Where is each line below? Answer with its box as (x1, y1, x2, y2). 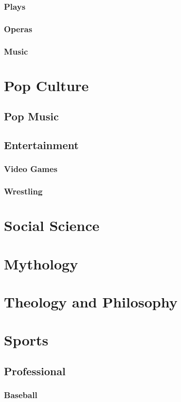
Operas (4, 22, 33, 35)
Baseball (4, 389, 37, 401)
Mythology (4, 253, 78, 273)
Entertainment (4, 137, 79, 153)
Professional (4, 364, 66, 379)
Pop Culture (4, 75, 89, 95)
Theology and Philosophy (4, 292, 178, 312)
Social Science (4, 215, 100, 235)
